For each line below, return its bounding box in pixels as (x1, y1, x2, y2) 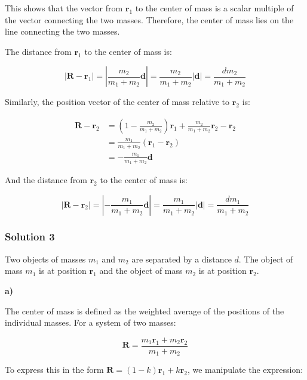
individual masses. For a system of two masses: (5, 316, 176, 329)
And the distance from (5, 173, 87, 186)
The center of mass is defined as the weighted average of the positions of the (5, 304, 284, 317)
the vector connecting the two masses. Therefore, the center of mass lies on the (5, 13, 294, 26)
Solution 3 (5, 229, 55, 244)
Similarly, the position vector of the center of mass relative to (5, 95, 230, 108)
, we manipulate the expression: (187, 363, 303, 376)
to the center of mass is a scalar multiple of (135, 2, 294, 14)
